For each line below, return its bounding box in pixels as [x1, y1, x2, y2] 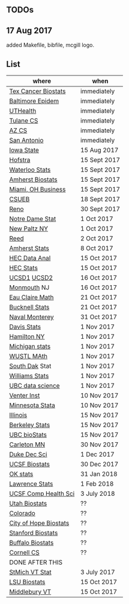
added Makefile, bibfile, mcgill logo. [6, 42, 95, 49]
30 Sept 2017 [80, 205, 121, 213]
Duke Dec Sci [9, 450, 47, 458]
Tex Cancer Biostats [9, 87, 66, 95]
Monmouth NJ [9, 283, 50, 292]
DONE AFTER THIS [9, 558, 63, 567]
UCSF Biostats [9, 460, 50, 469]
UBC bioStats [9, 431, 47, 439]
